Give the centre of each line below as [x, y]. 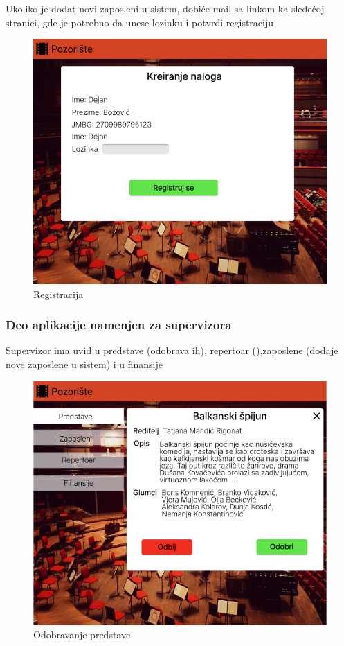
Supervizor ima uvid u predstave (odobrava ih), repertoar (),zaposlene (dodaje [172, 350]
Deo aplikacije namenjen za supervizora [119, 325]
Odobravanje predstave [82, 635]
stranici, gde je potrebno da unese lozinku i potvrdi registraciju [140, 22]
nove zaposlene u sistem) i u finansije [84, 364]
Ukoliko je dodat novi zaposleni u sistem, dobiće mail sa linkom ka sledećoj [165, 8]
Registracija [58, 294]
